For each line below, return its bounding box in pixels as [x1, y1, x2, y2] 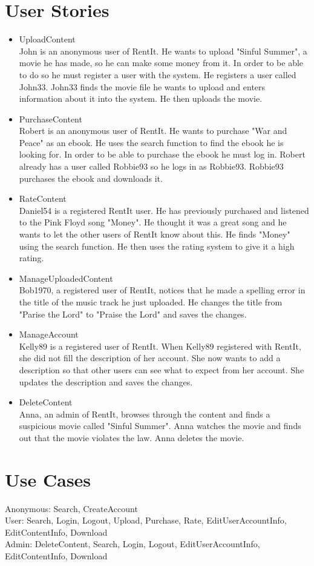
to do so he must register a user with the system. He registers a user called [19, 68, 296, 81]
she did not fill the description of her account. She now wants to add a [19, 351, 281, 364]
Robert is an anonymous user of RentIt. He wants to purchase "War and [19, 124, 287, 137]
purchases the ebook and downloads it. [19, 171, 163, 184]
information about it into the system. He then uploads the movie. [19, 92, 263, 105]
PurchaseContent [19, 112, 82, 125]
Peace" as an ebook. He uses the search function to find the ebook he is [19, 136, 284, 148]
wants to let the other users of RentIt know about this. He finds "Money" [19, 228, 290, 241]
